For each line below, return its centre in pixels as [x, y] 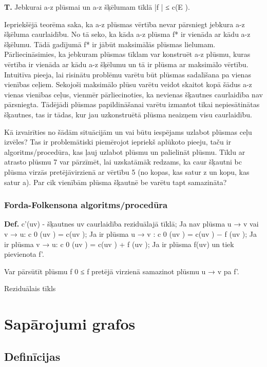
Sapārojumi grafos [70, 324]
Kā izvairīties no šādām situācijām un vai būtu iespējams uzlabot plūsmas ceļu [128, 131]
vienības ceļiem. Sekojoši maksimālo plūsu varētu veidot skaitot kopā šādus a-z [128, 84]
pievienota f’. [24, 254]
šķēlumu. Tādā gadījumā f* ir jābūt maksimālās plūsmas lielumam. [110, 44]
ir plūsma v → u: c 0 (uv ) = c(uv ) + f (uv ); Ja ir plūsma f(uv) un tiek [119, 244]
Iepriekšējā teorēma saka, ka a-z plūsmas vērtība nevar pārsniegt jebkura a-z [125, 24]
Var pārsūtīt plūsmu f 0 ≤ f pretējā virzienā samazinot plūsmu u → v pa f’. [122, 271]
